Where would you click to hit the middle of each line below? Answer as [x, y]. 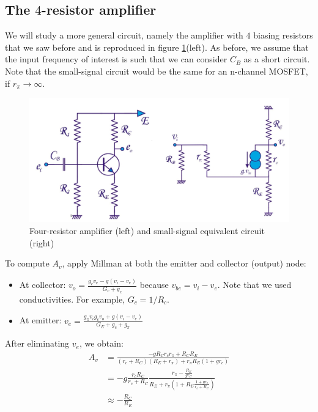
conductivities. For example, [72, 299]
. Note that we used [254, 285]
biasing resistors [283, 35]
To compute [27, 263]
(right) [42, 242]
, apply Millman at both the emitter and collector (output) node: [184, 263]
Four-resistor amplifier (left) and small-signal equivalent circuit [147, 231]
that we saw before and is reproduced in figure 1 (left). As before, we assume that [157, 47]
